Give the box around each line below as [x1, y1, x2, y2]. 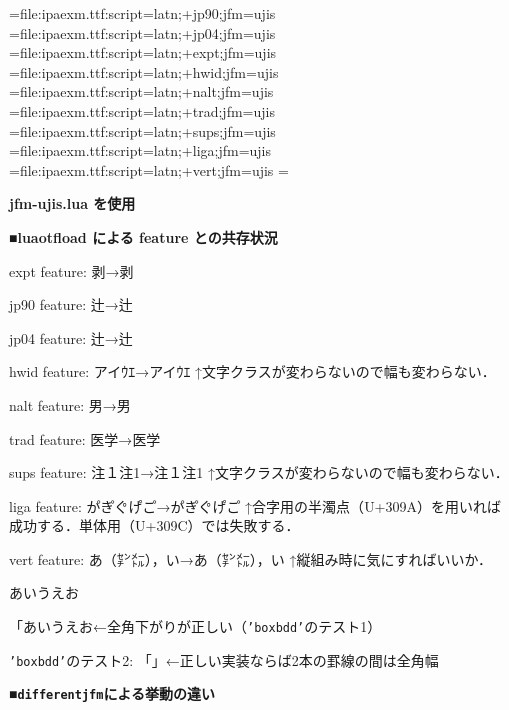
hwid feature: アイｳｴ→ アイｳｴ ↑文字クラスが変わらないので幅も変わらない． [9, 361, 496, 382]
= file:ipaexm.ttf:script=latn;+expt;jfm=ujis [9, 42, 277, 63]
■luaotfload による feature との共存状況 [9, 226, 278, 247]
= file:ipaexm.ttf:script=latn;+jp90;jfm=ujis [9, 3, 276, 23]
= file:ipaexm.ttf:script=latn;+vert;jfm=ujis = [9, 159, 289, 180]
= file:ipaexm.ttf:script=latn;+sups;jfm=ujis [9, 120, 276, 141]
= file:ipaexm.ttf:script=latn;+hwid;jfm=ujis [9, 61, 279, 82]
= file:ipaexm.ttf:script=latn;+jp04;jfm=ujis [9, 22, 276, 43]
